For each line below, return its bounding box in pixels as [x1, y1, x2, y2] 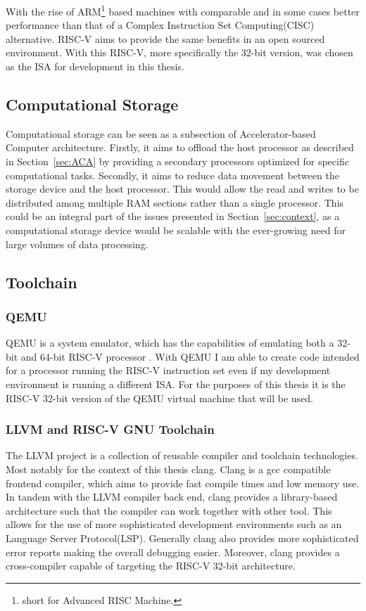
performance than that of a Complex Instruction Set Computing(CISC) [6, 18, 315, 32]
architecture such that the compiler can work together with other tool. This [6, 503, 332, 517]
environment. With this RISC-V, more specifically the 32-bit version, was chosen [6, 45, 353, 60]
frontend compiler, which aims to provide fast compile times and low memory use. [6, 475, 360, 490]
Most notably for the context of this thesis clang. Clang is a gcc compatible [6, 461, 331, 476]
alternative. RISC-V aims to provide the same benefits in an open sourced [6, 31, 325, 46]
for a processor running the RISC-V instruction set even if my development [6, 363, 331, 378]
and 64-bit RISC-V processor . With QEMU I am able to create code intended [20, 349, 360, 364]
